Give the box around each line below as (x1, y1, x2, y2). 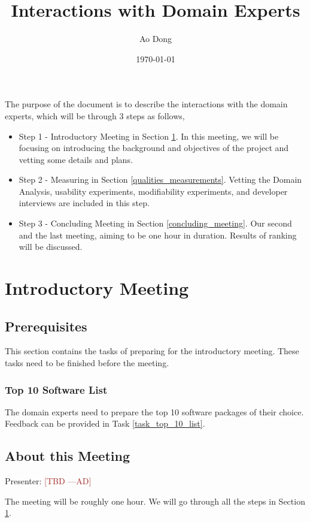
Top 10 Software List (5, 382, 108, 397)
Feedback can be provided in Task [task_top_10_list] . (5, 417, 205, 430)
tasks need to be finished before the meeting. (5, 357, 169, 369)
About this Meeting (5, 446, 130, 465)
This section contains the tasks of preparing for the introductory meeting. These (5, 345, 299, 357)
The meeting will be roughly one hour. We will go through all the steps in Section (5, 494, 305, 507)
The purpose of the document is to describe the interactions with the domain (5, 98, 288, 110)
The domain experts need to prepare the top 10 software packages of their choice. (5, 405, 304, 418)
